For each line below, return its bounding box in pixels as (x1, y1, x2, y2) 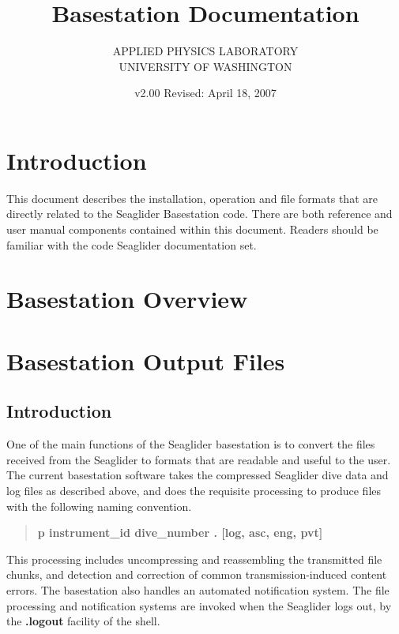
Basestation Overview (6, 283, 248, 315)
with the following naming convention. (6, 497, 192, 514)
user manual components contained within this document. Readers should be (6, 221, 378, 238)
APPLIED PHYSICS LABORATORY (112, 43, 299, 59)
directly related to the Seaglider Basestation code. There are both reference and (6, 205, 393, 222)
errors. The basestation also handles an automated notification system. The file (6, 581, 390, 598)
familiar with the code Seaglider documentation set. (6, 236, 257, 253)
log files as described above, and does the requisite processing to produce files (6, 482, 382, 498)
